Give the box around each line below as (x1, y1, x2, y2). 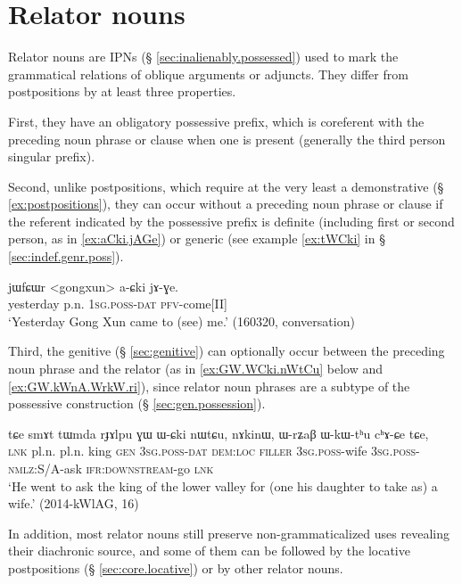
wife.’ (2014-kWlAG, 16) (8, 494, 139, 513)
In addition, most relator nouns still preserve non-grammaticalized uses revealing (8, 523, 450, 542)
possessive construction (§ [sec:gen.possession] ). (8, 394, 266, 413)
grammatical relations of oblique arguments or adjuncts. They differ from (8, 64, 408, 83)
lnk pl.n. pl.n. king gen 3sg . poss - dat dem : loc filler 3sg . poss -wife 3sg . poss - (8, 441, 420, 460)
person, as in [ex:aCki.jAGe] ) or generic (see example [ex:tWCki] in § (8, 229, 385, 248)
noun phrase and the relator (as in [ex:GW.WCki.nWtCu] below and (8, 359, 384, 378)
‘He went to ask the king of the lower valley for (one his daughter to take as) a (8, 476, 438, 495)
